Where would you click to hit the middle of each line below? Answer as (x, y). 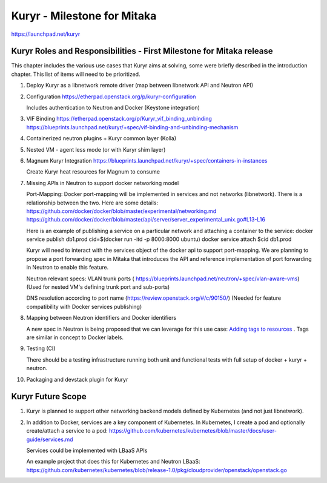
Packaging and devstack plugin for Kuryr (77, 379)
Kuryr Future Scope (49, 397)
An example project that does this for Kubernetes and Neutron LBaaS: (113, 462)
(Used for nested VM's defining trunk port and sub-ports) (98, 287)
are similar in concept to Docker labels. (75, 337)
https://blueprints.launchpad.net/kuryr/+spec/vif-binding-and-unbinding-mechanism (132, 127)
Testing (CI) (41, 348)
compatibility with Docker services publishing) (84, 306)
